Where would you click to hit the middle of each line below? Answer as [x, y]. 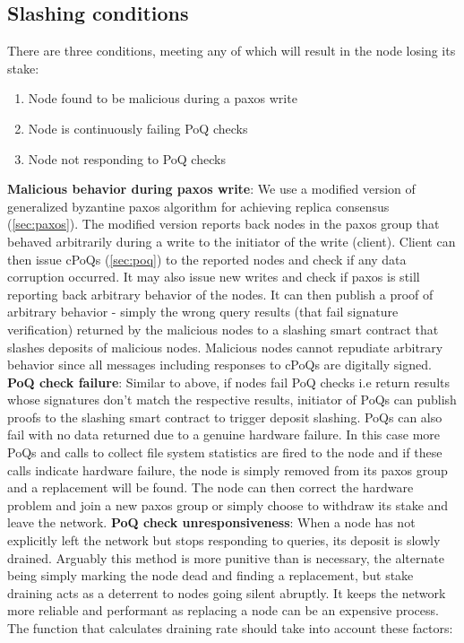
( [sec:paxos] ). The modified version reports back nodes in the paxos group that [223, 224]
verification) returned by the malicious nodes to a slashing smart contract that [223, 329]
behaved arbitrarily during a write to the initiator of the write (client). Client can [232, 241]
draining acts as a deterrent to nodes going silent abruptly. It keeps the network [227, 592]
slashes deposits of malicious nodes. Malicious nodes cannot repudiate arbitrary [225, 347]
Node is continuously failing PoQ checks [138, 128]
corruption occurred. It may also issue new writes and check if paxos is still [214, 277]
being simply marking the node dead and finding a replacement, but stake [211, 575]
